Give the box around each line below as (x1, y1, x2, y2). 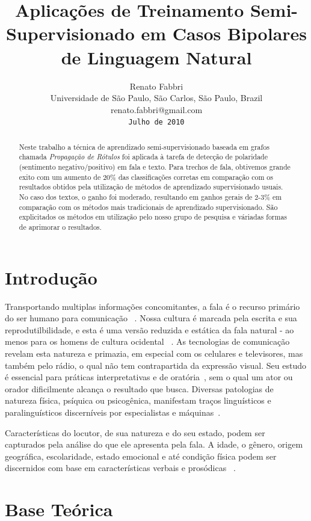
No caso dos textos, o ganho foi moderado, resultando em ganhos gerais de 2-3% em (19, 192, 282, 202)
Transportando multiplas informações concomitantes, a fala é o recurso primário (5, 300, 300, 312)
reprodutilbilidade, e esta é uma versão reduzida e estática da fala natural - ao (5, 323, 294, 336)
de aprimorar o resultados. (19, 221, 102, 232)
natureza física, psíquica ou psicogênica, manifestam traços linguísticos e (5, 394, 271, 407)
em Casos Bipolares (141, 21, 307, 46)
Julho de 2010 (128, 118, 185, 127)
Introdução (5, 265, 97, 289)
